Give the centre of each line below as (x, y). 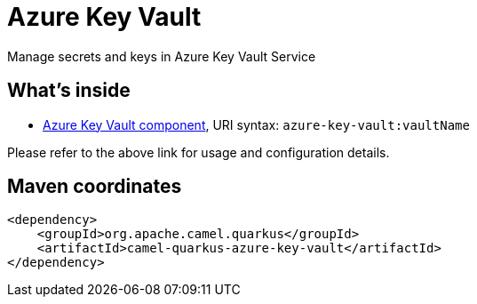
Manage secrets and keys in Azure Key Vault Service (162, 56)
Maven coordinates (95, 187)
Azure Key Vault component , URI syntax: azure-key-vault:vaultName (256, 124)
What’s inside (69, 91)
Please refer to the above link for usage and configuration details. (199, 152)
